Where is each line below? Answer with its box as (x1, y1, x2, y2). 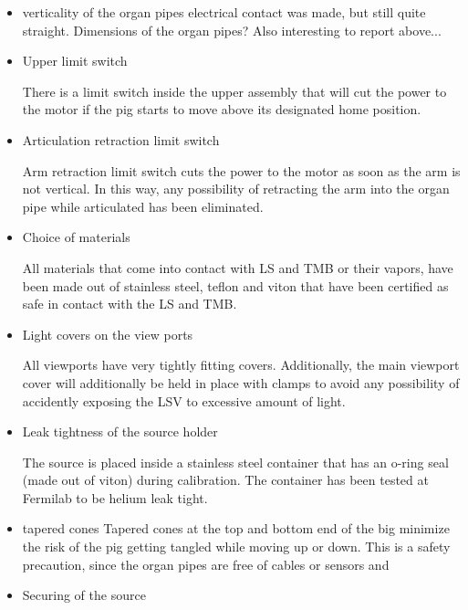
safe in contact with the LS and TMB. (22, 294, 237, 313)
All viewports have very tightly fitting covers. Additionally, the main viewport (22, 355, 460, 374)
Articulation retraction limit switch (22, 130, 220, 149)
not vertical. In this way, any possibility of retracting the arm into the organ (22, 179, 450, 198)
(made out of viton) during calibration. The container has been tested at (22, 470, 429, 489)
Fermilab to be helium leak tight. (22, 488, 208, 507)
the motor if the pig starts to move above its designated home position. (22, 100, 421, 119)
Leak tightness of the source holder (22, 422, 218, 441)
